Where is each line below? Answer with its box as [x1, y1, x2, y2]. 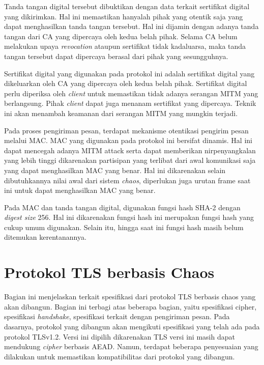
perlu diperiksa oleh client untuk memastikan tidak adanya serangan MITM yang [4, 88, 258, 98]
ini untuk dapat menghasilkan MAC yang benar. [4, 185, 156, 195]
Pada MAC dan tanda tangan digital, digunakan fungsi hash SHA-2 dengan [4, 202, 241, 212]
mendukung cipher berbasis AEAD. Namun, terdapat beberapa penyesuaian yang [4, 341, 258, 352]
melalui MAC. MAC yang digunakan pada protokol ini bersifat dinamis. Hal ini [4, 135, 252, 146]
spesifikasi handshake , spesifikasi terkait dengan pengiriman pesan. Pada [4, 311, 230, 322]
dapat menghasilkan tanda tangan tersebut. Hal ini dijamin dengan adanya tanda [4, 21, 259, 32]
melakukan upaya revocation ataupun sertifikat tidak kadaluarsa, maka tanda [4, 41, 246, 51]
